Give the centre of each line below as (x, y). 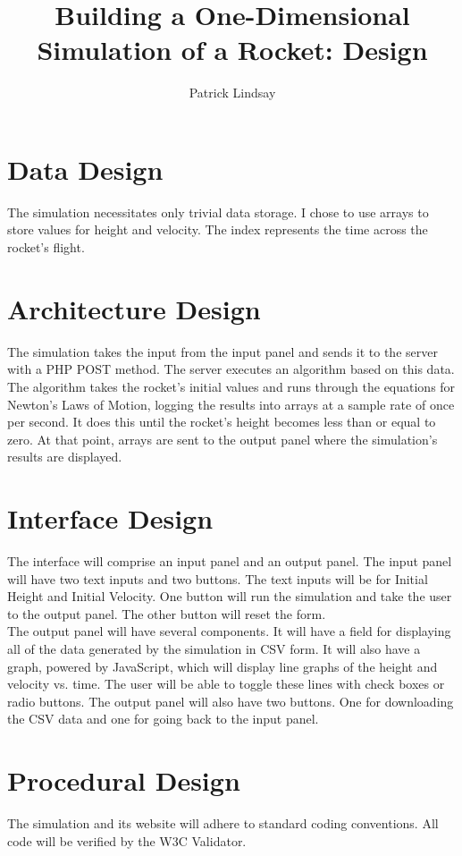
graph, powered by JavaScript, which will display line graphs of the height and (223, 666)
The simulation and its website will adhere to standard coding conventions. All (223, 823)
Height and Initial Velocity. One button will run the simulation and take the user (230, 596)
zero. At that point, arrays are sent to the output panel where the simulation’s (223, 439)
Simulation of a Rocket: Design (232, 50)
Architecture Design (134, 308)
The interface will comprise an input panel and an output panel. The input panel (230, 561)
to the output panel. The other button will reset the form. (167, 613)
